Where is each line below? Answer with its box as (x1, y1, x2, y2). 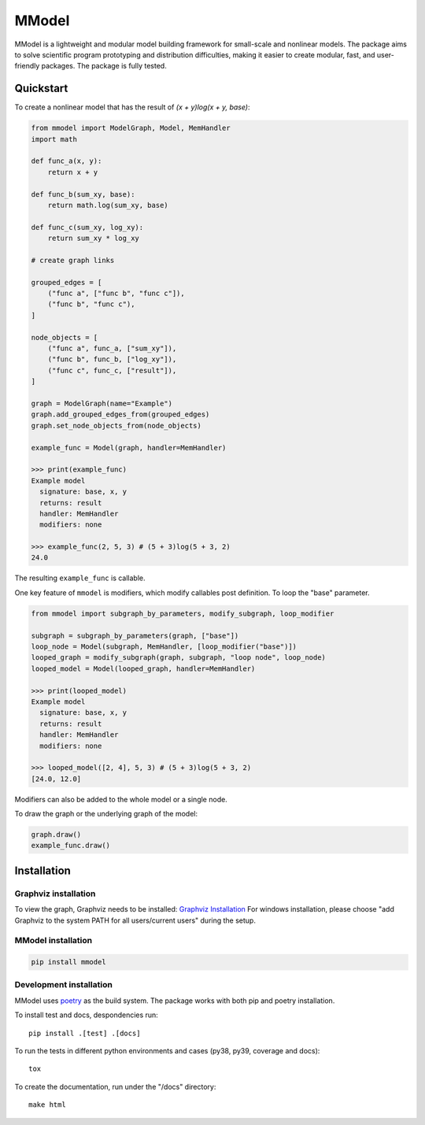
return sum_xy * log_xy (47, 234, 139, 243)
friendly (14, 61, 40, 71)
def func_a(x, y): (31, 157, 102, 165)
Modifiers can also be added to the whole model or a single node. (14, 794, 227, 804)
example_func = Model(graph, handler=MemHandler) (31, 443, 227, 452)
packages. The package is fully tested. (41, 61, 167, 71)
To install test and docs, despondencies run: (14, 1010, 159, 1020)
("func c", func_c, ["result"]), (47, 366, 177, 375)
